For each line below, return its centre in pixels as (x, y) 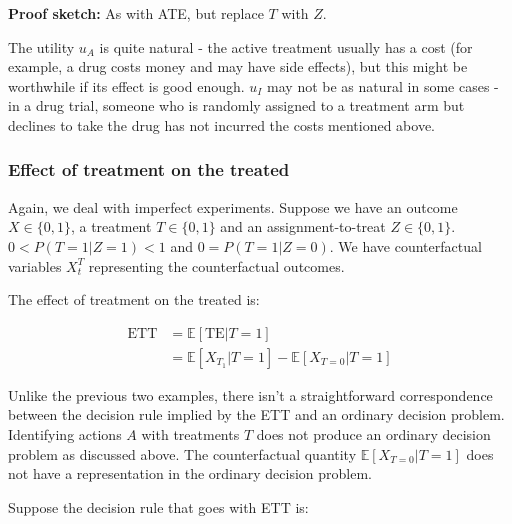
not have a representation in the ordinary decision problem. (190, 473)
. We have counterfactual (405, 245)
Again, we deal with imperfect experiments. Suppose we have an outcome (233, 206)
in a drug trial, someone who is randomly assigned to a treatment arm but (236, 105)
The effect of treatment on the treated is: (134, 299)
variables (35, 265)
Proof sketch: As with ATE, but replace (136, 13)
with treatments (190, 434)
